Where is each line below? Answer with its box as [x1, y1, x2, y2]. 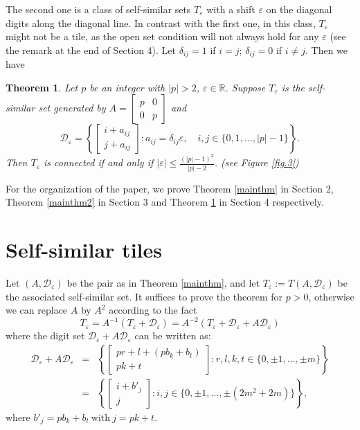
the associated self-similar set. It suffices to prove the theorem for [6, 289, 283, 303]
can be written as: [134, 328, 211, 343]
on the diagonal [266, 2, 332, 16]
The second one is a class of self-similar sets [6, 2, 191, 16]
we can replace [6, 303, 68, 317]
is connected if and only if [44, 155, 154, 170]
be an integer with [89, 80, 165, 94]
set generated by [38, 100, 106, 115]
